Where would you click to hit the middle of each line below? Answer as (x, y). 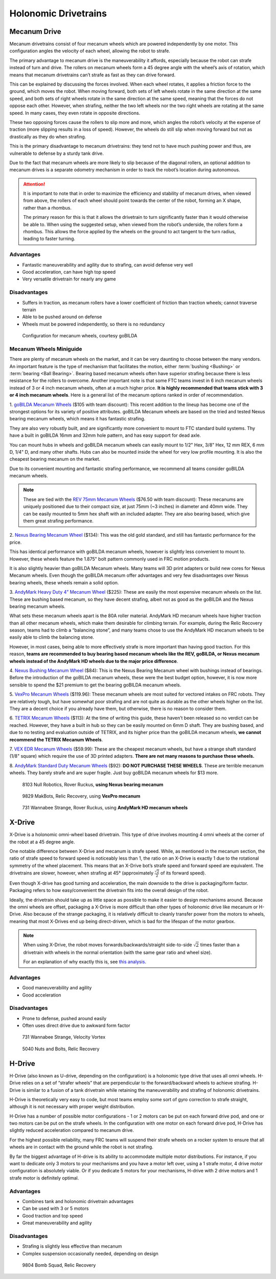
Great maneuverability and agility (57, 1223)
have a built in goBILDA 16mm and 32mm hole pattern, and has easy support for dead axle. (105, 435)
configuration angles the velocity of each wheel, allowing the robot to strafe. (90, 51)
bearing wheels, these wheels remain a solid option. (64, 582)
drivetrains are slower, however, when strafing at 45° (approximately (82, 873)
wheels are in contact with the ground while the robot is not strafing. (81, 1147)
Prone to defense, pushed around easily (64, 1018)
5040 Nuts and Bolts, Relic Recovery (61, 1049)
